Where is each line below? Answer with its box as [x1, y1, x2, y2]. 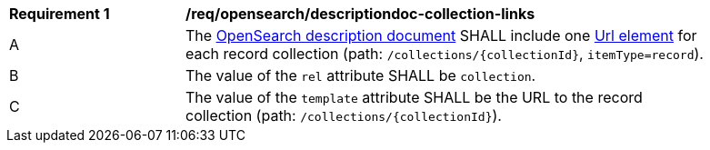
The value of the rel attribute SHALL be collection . [185, 66, 536, 85]
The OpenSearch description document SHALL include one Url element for [185, 26, 697, 45]
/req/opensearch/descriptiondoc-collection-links [185, 5, 535, 23]
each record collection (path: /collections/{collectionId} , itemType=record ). [185, 45, 704, 63]
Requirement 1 [9, 5, 110, 23]
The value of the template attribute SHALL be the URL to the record [185, 88, 643, 106]
